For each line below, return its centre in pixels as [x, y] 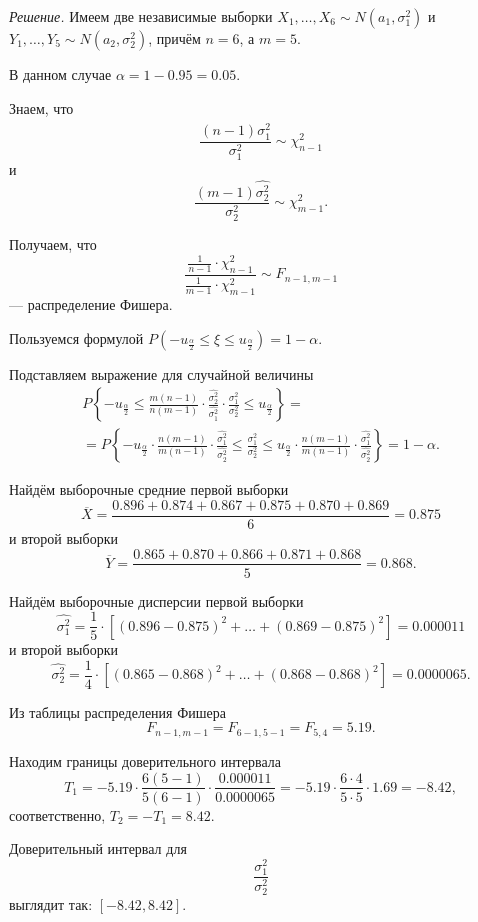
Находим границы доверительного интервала [145, 760]
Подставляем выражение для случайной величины [161, 373]
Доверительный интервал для [98, 848]
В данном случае [60, 74]
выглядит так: [51, 904]
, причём [174, 38]
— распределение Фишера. [91, 304]
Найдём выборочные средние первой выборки [149, 489]
